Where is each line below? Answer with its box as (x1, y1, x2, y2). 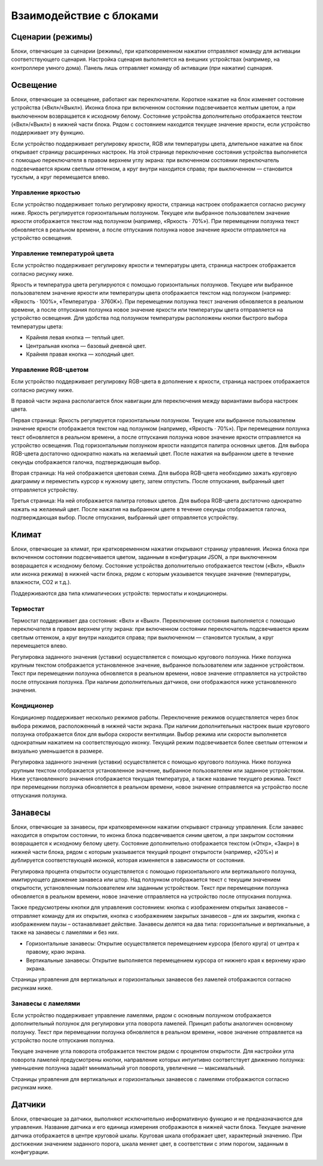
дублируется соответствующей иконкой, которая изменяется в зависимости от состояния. (11, 857, 245, 864)
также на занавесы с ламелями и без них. (11, 929, 119, 936)
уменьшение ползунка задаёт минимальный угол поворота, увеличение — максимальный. (11, 1064, 245, 1072)
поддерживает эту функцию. (11, 129, 85, 136)
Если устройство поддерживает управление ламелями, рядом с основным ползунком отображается (11, 1011, 272, 1019)
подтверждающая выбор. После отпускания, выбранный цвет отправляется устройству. (11, 514, 239, 521)
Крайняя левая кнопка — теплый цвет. (26, 334, 125, 341)
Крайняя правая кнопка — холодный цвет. (26, 350, 135, 358)
